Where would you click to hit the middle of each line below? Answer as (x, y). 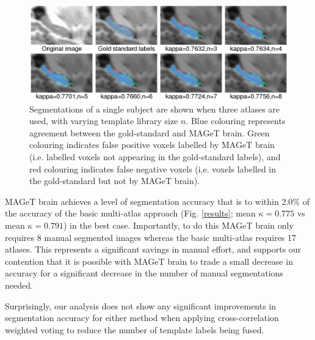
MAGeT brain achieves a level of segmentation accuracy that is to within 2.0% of (157, 201)
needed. (19, 285)
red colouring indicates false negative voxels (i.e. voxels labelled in (153, 168)
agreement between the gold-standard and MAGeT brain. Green (150, 132)
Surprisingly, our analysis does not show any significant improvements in (141, 305)
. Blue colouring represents (236, 121)
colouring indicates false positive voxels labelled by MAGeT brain (152, 145)
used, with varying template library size (104, 121)
